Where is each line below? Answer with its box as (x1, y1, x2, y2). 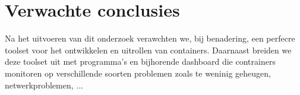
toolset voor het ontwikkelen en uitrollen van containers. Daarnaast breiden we (5, 43, 292, 56)
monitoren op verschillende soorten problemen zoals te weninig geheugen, (5, 66, 271, 79)
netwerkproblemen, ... (5, 78, 83, 91)
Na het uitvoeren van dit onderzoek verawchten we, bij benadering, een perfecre (5, 32, 295, 45)
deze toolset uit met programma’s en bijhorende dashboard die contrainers (5, 55, 276, 68)
